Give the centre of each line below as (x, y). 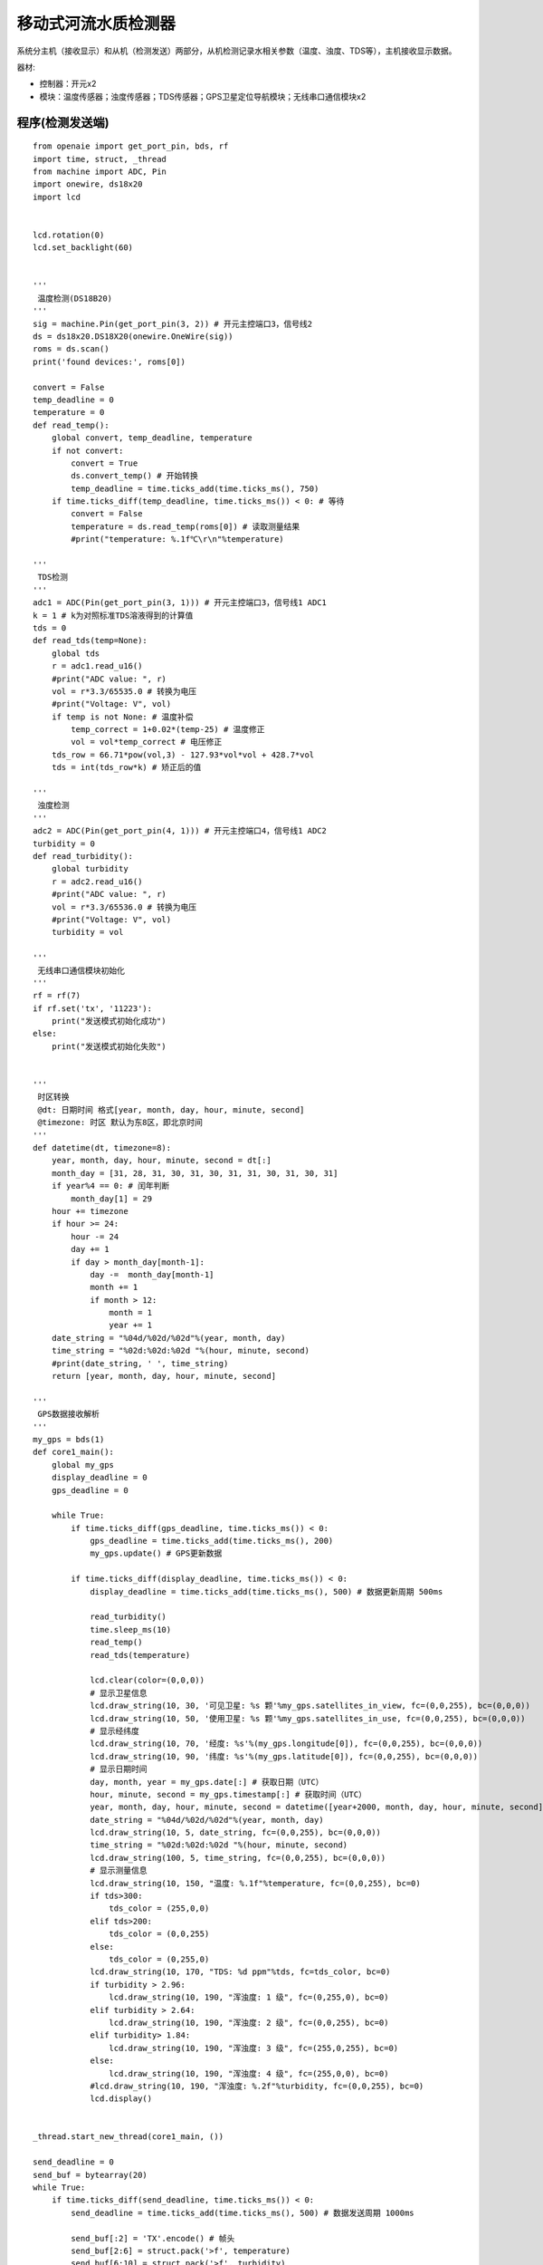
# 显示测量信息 (119, 1870)
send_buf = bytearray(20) (90, 2175)
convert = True (105, 463)
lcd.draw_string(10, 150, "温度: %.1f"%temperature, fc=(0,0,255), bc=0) (255, 1883)
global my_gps (83, 1465)
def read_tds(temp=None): (90, 641)
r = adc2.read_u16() (97, 882)
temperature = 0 (69, 413)
